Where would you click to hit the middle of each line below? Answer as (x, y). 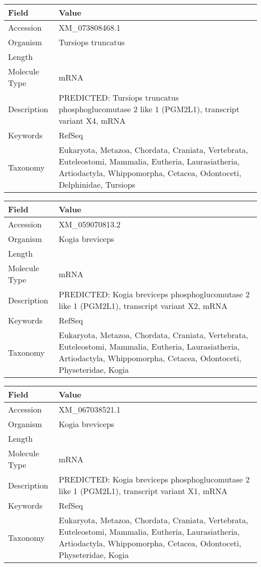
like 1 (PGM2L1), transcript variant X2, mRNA (143, 306)
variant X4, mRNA (92, 120)
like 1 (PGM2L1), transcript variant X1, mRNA (143, 491)
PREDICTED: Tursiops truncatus (118, 97)
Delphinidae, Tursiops (97, 184)
